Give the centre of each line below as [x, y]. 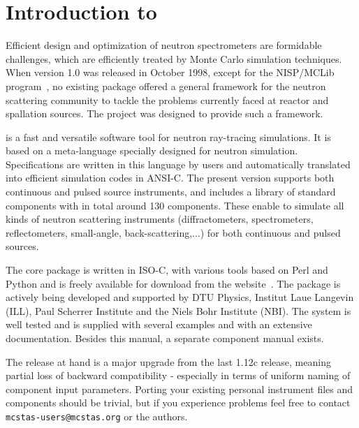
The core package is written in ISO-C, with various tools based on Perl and [167, 270]
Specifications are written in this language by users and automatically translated [178, 164]
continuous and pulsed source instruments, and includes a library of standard [171, 192]
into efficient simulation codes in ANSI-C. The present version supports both [170, 178]
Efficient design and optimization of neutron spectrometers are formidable [164, 45]
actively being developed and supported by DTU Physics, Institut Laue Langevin [180, 297]
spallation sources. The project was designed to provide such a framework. [164, 113]
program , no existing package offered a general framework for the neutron [166, 86]
